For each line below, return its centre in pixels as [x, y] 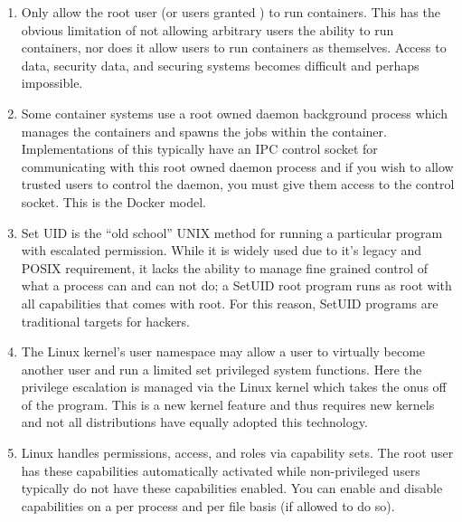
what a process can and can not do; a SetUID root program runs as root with [236, 285]
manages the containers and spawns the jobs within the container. [204, 131]
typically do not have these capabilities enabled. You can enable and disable [232, 488]
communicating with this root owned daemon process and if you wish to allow [237, 166]
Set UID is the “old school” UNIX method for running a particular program [232, 232]
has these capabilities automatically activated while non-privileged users [221, 470]
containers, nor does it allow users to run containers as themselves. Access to [234, 47]
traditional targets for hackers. [106, 321]
